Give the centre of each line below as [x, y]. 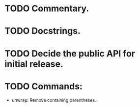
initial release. [34, 64]
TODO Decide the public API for [70, 53]
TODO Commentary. [47, 9]
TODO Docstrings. [42, 31]
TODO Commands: [44, 86]
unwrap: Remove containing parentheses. [54, 100]
